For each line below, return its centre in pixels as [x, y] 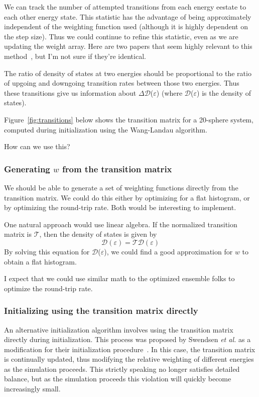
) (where [169, 92]
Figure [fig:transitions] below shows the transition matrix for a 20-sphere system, [129, 119]
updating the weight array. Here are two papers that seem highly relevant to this [128, 46]
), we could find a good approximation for [168, 251]
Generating [27, 169]
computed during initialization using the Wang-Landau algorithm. [106, 129]
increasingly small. [32, 389]
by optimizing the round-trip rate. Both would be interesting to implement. [120, 207]
